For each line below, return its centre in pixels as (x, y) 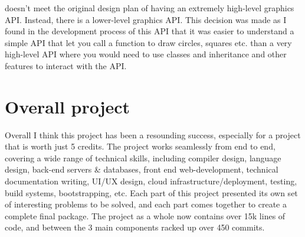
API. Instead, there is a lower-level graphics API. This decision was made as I (146, 19)
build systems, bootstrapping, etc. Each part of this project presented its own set (151, 192)
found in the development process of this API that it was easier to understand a (150, 31)
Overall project (68, 106)
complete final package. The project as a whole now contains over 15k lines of (145, 215)
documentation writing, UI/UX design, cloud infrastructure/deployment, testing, (151, 181)
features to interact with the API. (66, 65)
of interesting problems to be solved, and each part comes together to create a (146, 204)
